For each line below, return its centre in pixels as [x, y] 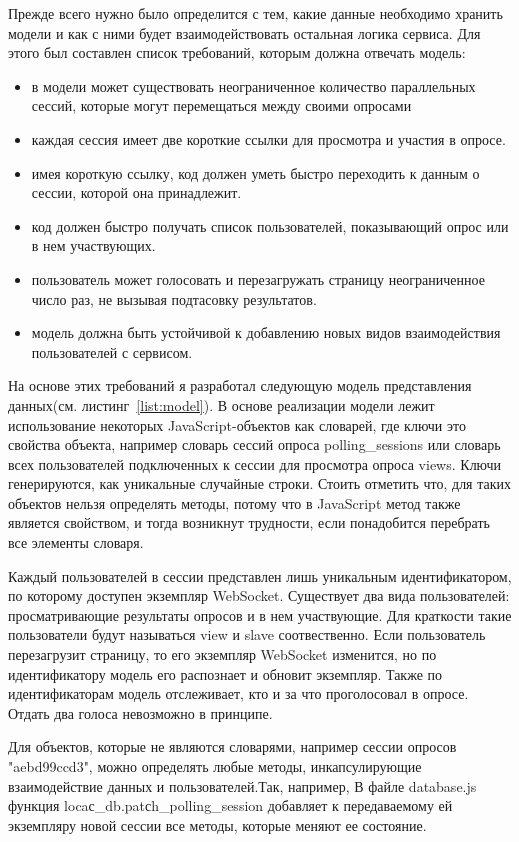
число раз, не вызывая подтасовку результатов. [174, 298]
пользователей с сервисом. [112, 351]
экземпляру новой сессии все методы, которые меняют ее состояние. [217, 824]
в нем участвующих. [93, 245]
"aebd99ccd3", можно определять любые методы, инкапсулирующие [215, 766]
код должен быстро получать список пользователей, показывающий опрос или [270, 225]
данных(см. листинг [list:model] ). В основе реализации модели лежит [221, 404]
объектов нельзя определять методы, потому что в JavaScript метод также [234, 502]
